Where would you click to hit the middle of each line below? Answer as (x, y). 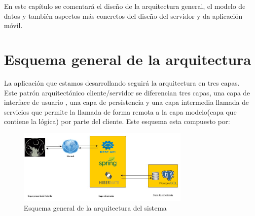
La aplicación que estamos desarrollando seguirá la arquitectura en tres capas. (122, 82)
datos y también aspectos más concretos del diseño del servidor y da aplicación (123, 15)
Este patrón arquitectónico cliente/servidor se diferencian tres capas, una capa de (127, 92)
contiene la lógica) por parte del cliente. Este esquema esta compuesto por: (117, 121)
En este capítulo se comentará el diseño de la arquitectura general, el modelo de (125, 6)
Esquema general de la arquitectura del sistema (95, 208)
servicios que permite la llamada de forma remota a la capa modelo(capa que (120, 111)
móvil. (13, 25)
